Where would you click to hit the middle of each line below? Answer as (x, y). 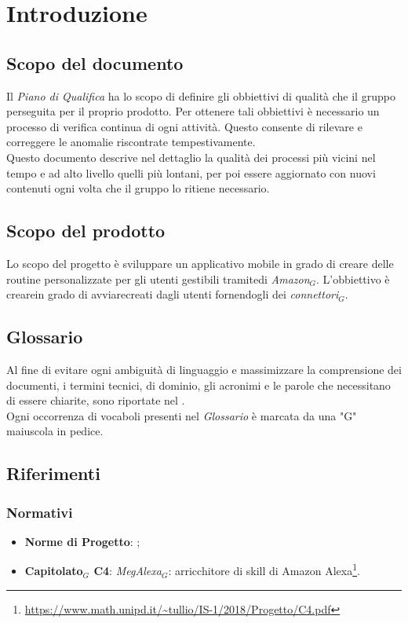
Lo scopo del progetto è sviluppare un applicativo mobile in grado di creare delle (200, 263)
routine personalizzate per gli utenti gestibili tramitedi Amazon (158, 279)
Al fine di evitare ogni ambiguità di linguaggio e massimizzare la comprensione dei (204, 369)
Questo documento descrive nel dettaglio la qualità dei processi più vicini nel (191, 157)
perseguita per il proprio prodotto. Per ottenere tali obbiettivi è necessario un (193, 111)
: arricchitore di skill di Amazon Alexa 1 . (264, 570)
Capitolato (54, 571)
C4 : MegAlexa (127, 571)
